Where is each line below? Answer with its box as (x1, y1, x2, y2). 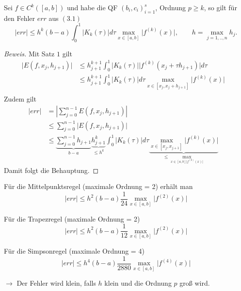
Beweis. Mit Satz (4, 48, 55, 58)
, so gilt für (204, 2, 237, 12)
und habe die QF (66, 2, 118, 12)
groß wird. (179, 278, 210, 288)
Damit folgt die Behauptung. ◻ (4, 165, 99, 175)
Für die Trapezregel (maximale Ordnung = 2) (4, 213, 140, 223)
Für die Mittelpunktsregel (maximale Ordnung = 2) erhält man (4, 181, 193, 191)
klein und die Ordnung (104, 278, 172, 288)
